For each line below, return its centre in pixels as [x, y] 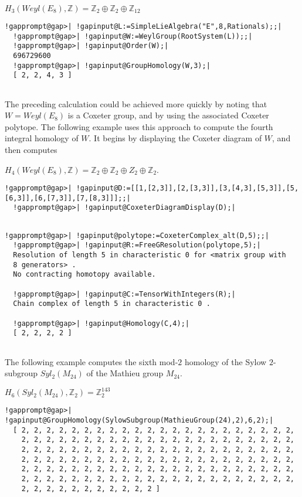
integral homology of [42, 138]
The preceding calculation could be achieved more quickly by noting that [136, 103]
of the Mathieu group [125, 373]
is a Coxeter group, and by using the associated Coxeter [168, 115]
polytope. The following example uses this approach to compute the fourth [139, 126]
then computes [31, 149]
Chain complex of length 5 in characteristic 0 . [112, 304]
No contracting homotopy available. [84, 275]
